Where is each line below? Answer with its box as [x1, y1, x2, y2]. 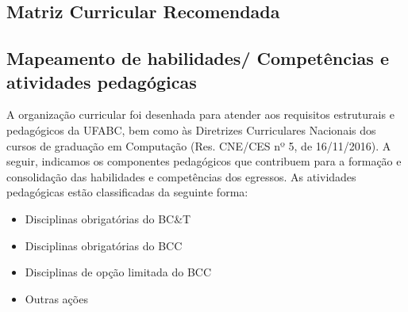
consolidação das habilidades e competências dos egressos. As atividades [6, 168, 356, 185]
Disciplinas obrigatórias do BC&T [25, 210, 191, 226]
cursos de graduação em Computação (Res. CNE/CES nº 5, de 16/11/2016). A [6, 137, 391, 154]
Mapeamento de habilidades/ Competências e [6, 46, 389, 70]
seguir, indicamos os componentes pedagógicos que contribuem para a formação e [6, 153, 402, 169]
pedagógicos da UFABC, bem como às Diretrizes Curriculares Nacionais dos [6, 121, 376, 138]
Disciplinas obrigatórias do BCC [25, 237, 183, 253]
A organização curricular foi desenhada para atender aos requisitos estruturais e [6, 106, 395, 123]
